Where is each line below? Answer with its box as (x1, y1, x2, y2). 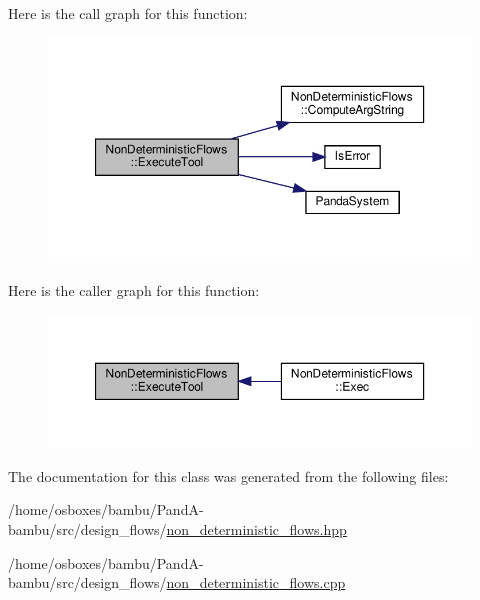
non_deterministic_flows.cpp (166, 572, 346, 593)
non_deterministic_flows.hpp (166, 519, 347, 540)
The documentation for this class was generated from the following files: (8, 465, 449, 486)
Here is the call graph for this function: (8, 3, 248, 23)
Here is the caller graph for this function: (8, 280, 260, 301)
